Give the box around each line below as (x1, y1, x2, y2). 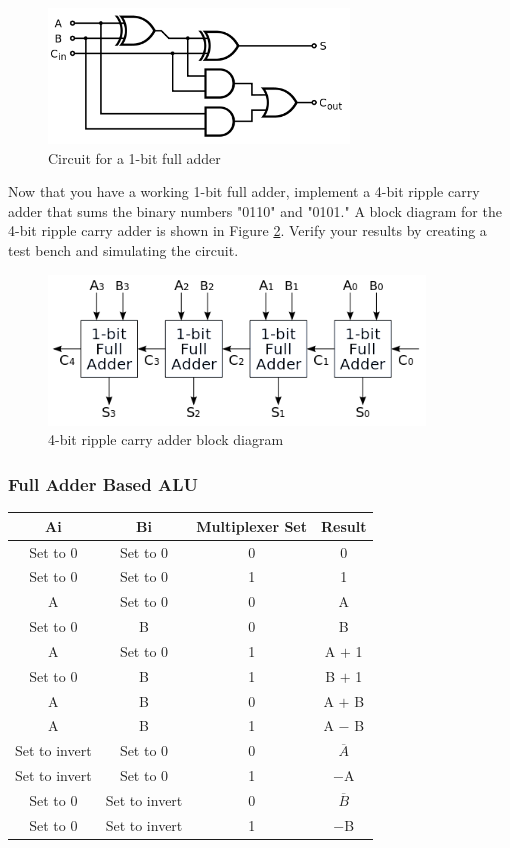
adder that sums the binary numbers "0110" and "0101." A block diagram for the (8, 200, 502, 221)
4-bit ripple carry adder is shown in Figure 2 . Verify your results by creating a (8, 220, 487, 241)
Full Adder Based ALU (8, 471, 198, 496)
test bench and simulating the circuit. (8, 240, 239, 261)
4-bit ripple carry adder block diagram (48, 429, 284, 450)
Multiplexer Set (196, 515, 307, 536)
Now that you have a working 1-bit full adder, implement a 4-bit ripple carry (8, 181, 480, 202)
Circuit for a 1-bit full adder (48, 147, 221, 168)
